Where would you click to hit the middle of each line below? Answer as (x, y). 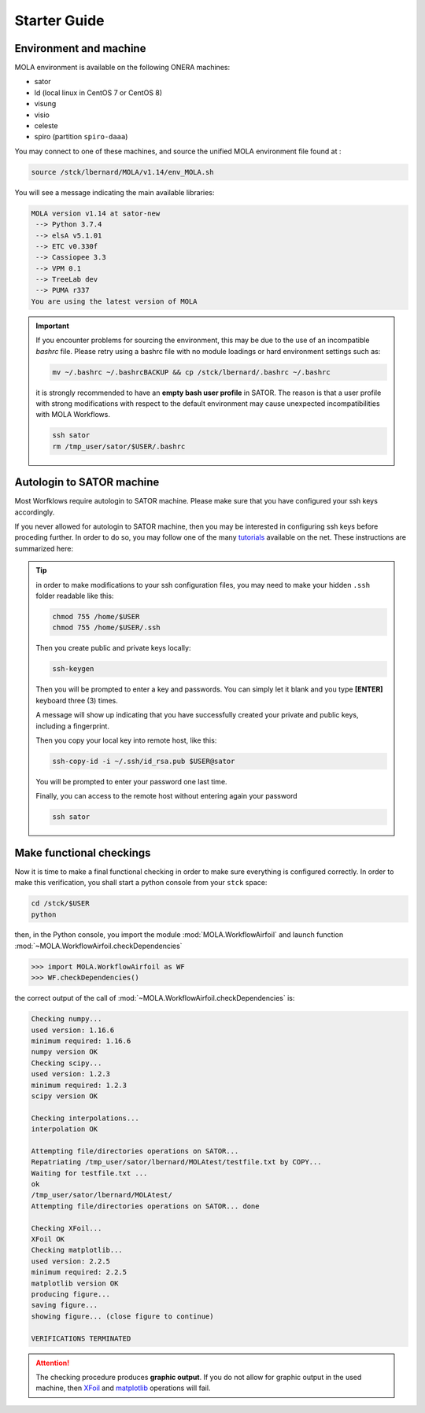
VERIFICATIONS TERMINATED (81, 1338)
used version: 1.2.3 (70, 1074)
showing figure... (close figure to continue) (122, 1316)
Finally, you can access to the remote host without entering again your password (167, 796)
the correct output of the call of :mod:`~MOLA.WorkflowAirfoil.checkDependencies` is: (155, 998)
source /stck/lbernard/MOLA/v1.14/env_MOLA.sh (122, 172)
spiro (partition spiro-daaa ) (81, 137)
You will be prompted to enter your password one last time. (131, 781)
